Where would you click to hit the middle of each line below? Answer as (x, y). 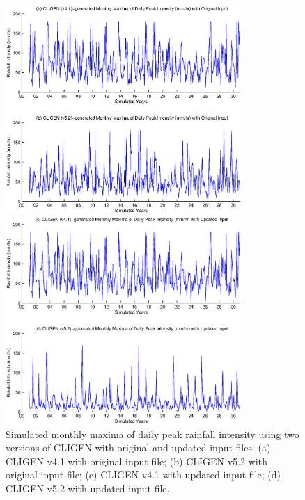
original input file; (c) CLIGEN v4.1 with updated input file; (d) (143, 475)
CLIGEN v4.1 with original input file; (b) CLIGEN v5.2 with (136, 461)
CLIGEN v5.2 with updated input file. (88, 489)
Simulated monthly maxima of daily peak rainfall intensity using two (152, 434)
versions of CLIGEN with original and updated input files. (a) (138, 447)
